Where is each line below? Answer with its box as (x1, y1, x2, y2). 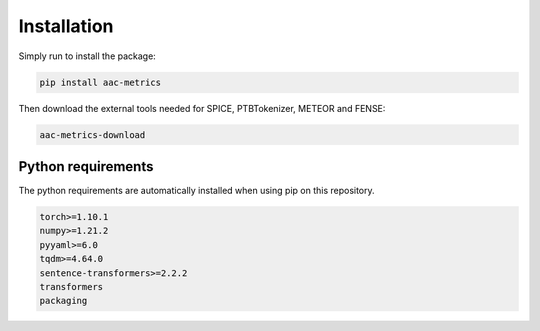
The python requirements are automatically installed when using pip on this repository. (18, 185, 375, 196)
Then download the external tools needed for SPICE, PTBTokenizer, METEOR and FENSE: (18, 102, 386, 114)
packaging (39, 295, 88, 307)
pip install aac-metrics (39, 76, 162, 88)
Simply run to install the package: (18, 50, 157, 62)
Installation (18, 15, 114, 37)
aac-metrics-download (39, 129, 146, 140)
